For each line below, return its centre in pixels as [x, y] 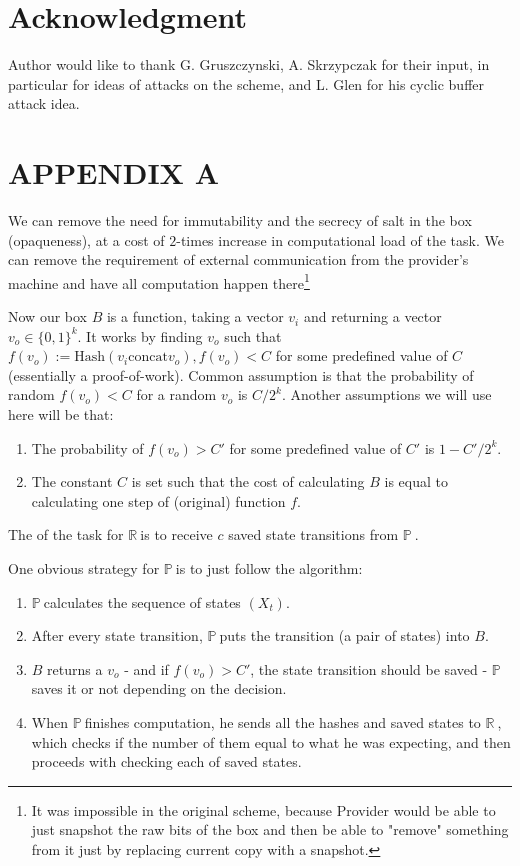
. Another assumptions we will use [386, 394]
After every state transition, [117, 635]
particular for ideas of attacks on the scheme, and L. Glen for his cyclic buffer [246, 83]
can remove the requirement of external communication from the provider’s [238, 259]
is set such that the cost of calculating [248, 481]
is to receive [176, 534]
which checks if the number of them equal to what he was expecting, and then [271, 741]
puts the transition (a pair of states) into [344, 635]
